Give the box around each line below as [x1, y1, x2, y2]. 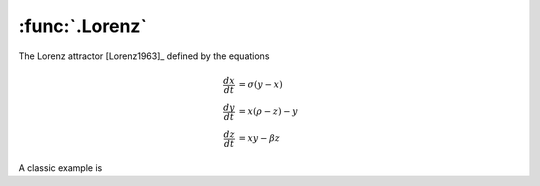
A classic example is [18, 161, 103, 174]
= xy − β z [238, 133, 280, 144]
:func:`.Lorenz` [18, 15, 147, 37]
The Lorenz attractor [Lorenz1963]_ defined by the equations [18, 50, 270, 62]
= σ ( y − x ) [238, 79, 284, 90]
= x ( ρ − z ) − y [238, 106, 299, 117]
